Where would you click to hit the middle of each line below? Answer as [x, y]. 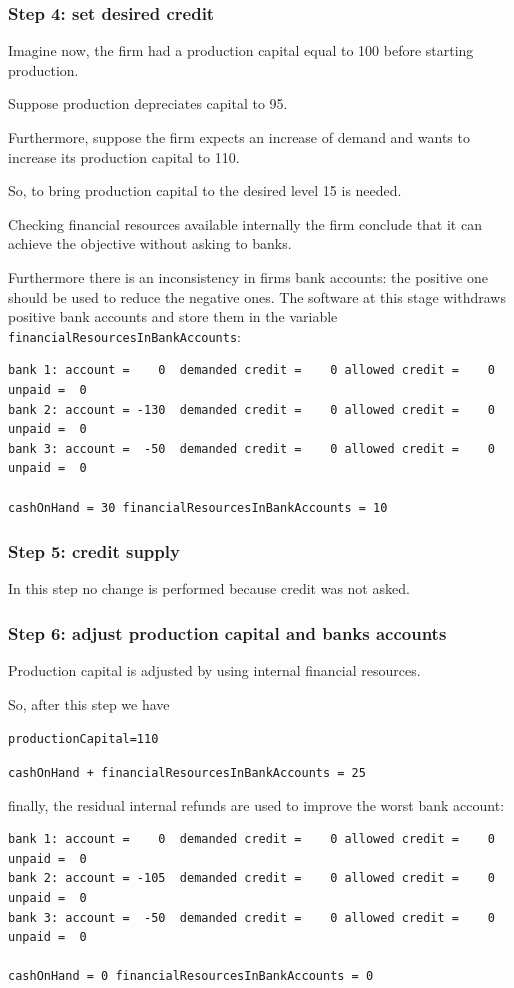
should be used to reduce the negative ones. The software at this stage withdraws [257, 296]
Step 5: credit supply [94, 551]
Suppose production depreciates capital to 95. [148, 103]
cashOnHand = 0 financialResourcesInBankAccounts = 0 [191, 976]
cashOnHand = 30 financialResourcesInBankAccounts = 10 [198, 507]
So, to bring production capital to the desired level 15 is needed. [205, 190]
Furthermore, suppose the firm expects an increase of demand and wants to [239, 137]
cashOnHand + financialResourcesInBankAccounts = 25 [187, 773]
